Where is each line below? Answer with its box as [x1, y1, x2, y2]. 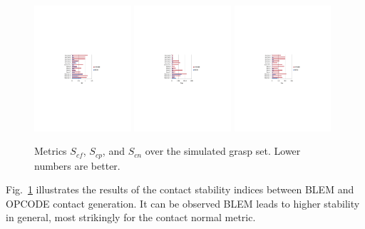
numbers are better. [34, 158, 120, 173]
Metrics [34, 143, 67, 158]
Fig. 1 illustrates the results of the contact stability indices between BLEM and [6, 182, 354, 197]
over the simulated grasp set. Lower [145, 143, 301, 158]
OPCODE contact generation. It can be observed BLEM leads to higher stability [6, 195, 360, 210]
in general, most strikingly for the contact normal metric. [6, 210, 256, 225]
